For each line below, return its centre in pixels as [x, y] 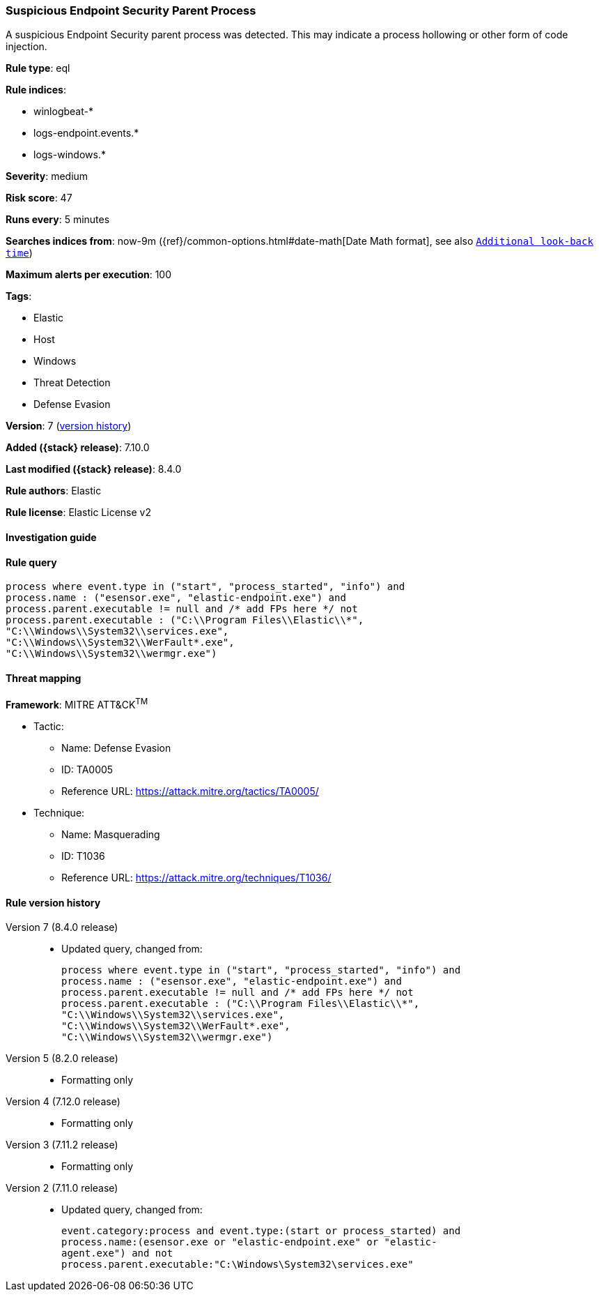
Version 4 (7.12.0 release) [63, 1102]
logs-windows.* [70, 155]
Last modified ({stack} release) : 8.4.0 [94, 469]
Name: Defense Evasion [116, 748]
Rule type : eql [38, 68]
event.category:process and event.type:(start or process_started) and [261, 1231]
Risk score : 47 [39, 198]
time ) [19, 253]
